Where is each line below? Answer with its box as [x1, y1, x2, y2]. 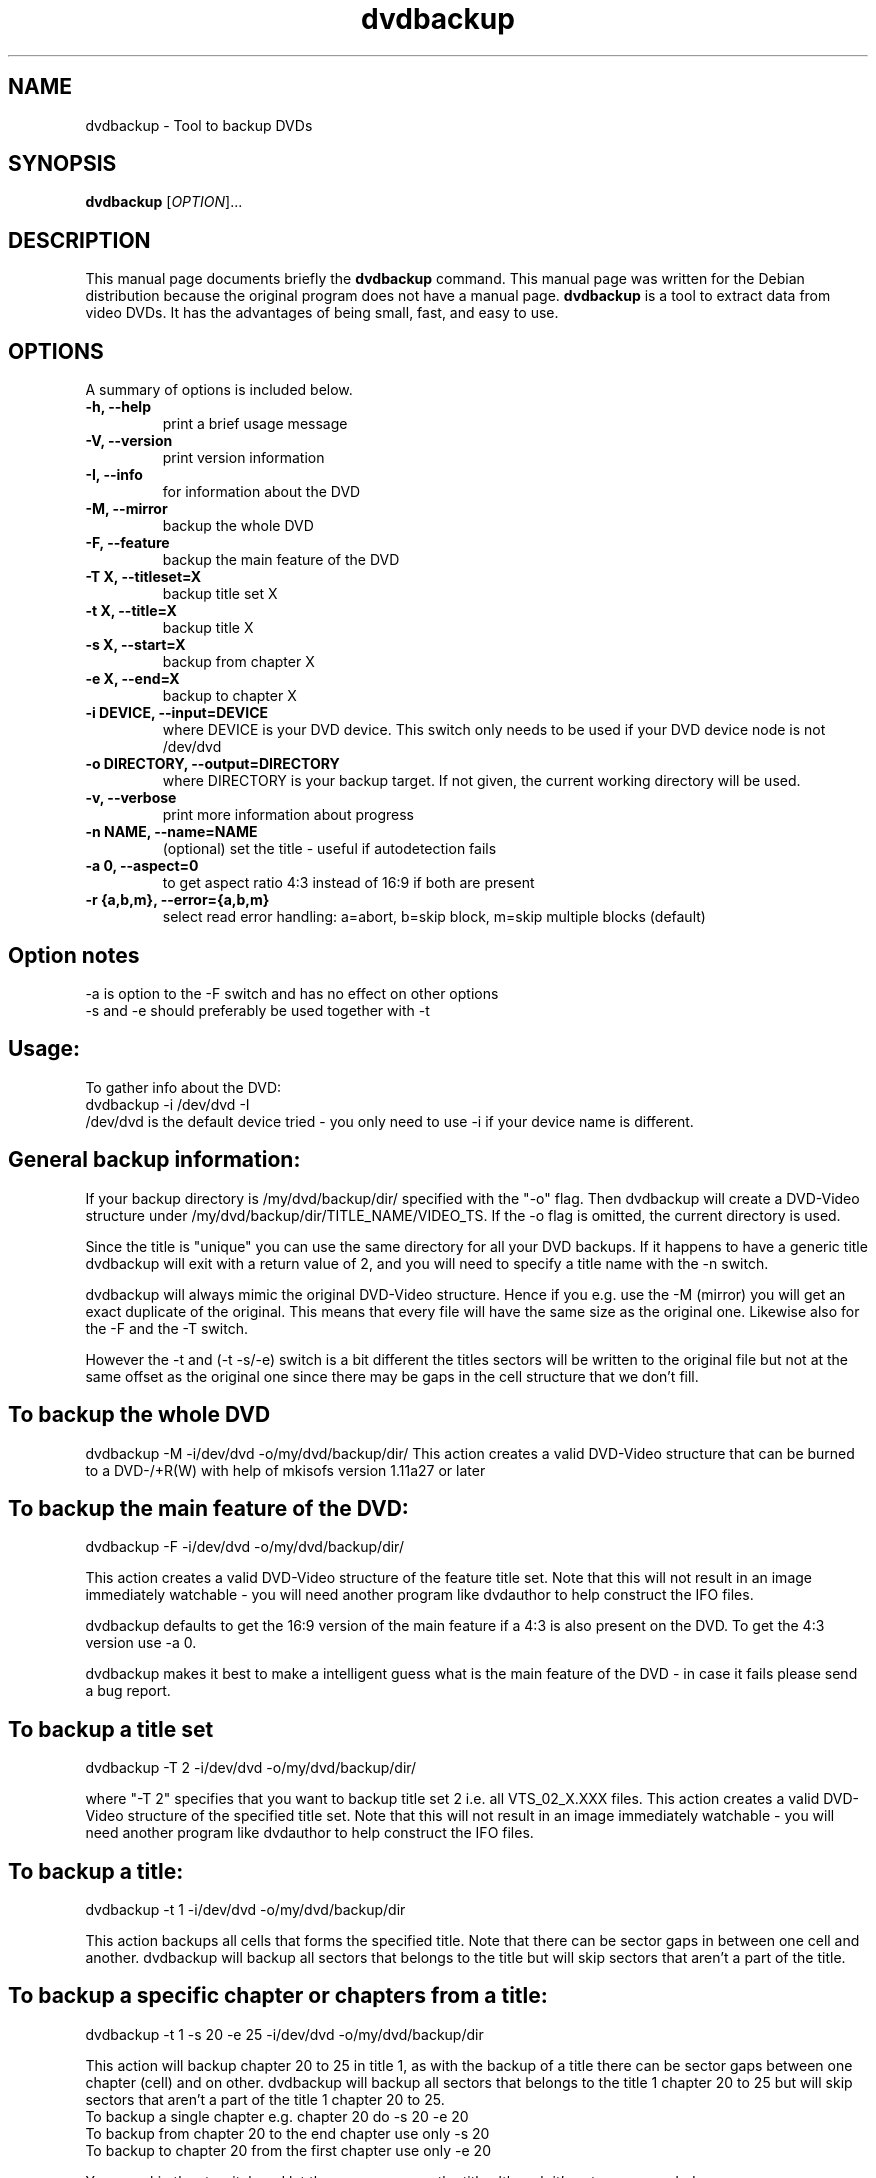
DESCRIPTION [8, 227, 151, 253]
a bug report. [85, 1682, 171, 1700]
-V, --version [85, 432, 173, 450]
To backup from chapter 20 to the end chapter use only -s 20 [85, 2124, 490, 2142]
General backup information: [8, 1147, 301, 1173]
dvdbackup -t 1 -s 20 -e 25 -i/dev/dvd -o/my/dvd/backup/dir [85, 2025, 484, 2043]
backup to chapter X [162, 687, 297, 705]
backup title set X [162, 585, 278, 603]
